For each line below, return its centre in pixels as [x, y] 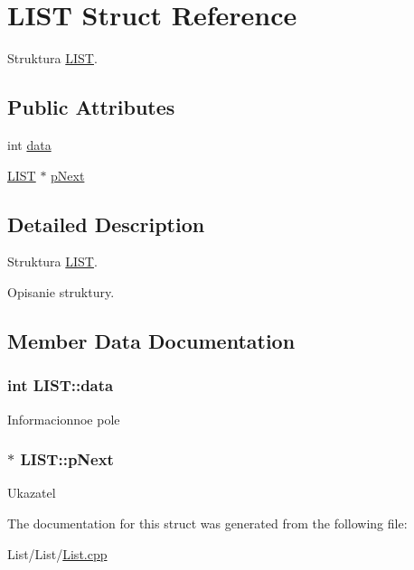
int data [29, 144]
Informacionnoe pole [64, 419]
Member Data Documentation [151, 340]
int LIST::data [61, 385]
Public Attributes [91, 107]
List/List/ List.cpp [57, 553]
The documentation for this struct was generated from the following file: [207, 523]
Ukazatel [32, 493]
